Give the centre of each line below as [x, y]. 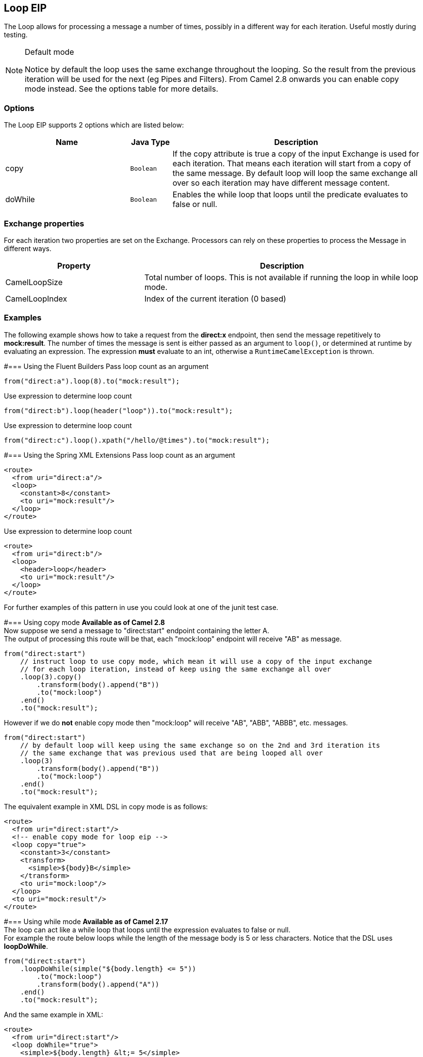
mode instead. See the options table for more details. [122, 89]
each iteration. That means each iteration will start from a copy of [292, 164]
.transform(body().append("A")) [98, 984]
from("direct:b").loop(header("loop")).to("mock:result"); [119, 410]
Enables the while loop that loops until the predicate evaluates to [290, 195]
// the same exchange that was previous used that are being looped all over [171, 753]
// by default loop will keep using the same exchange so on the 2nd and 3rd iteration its [200, 745]
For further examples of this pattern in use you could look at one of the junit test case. [141, 607]
